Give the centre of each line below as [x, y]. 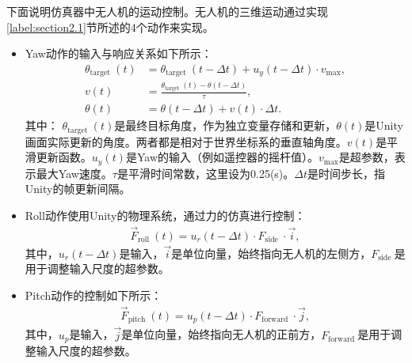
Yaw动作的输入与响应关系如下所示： [118, 53]
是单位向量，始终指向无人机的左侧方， [271, 253]
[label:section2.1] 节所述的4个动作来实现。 [110, 26]
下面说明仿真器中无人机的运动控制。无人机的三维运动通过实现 [167, 11]
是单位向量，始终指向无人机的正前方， [221, 334]
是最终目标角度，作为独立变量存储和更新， [225, 125]
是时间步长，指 [347, 173]
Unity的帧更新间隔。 [78, 189]
